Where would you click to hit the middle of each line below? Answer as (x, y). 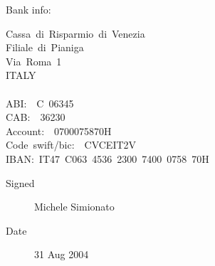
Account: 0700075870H (59, 131)
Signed (20, 182)
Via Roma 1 (34, 61)
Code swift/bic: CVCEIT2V (71, 145)
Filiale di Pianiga (45, 47)
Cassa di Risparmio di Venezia (75, 33)
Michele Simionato (74, 207)
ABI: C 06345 (40, 103)
